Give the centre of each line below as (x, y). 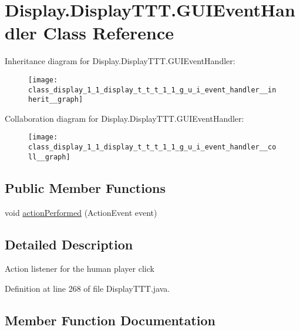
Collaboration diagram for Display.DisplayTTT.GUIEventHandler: (124, 118)
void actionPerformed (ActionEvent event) (81, 212)
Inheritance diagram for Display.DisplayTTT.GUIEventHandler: (120, 61)
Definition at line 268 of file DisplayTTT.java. (87, 289)
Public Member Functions (85, 187)
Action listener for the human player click (80, 269)
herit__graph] (56, 100)
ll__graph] (49, 157)
